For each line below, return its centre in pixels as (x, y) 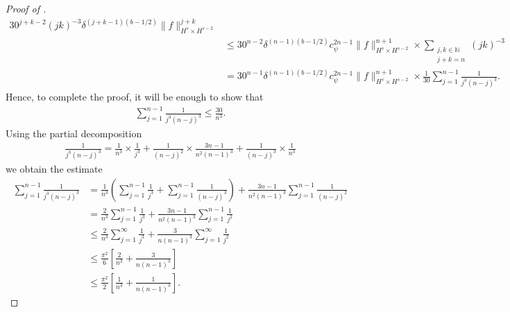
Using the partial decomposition (74, 133)
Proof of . (26, 8)
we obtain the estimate (54, 169)
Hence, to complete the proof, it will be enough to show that (135, 97)
